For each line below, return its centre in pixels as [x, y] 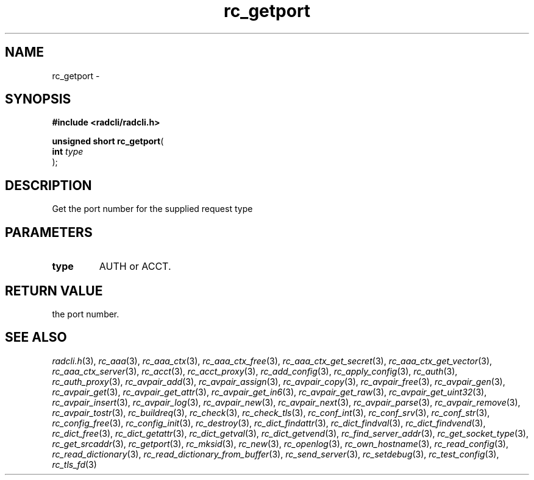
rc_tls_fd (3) [74, 464]
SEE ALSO [36, 337]
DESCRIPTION [48, 185]
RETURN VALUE [54, 291]
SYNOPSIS [38, 99]
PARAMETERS [49, 232]
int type [68, 152]
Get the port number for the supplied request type [152, 209]
